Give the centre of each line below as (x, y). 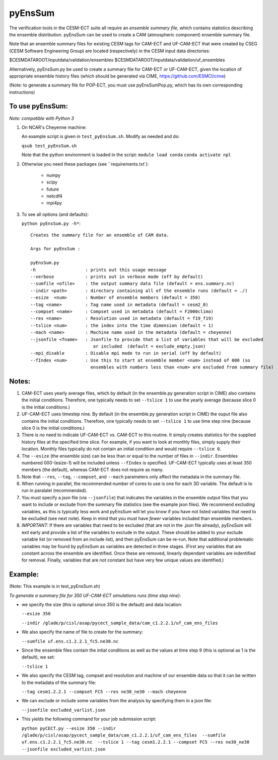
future (53, 189)
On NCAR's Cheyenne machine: (54, 127)
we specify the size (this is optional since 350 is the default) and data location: (102, 605)
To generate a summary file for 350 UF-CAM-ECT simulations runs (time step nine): (95, 595)
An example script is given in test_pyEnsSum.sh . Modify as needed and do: (101, 136)
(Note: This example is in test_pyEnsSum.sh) (55, 586)
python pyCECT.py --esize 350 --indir (69, 728)
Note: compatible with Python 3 (42, 118)
